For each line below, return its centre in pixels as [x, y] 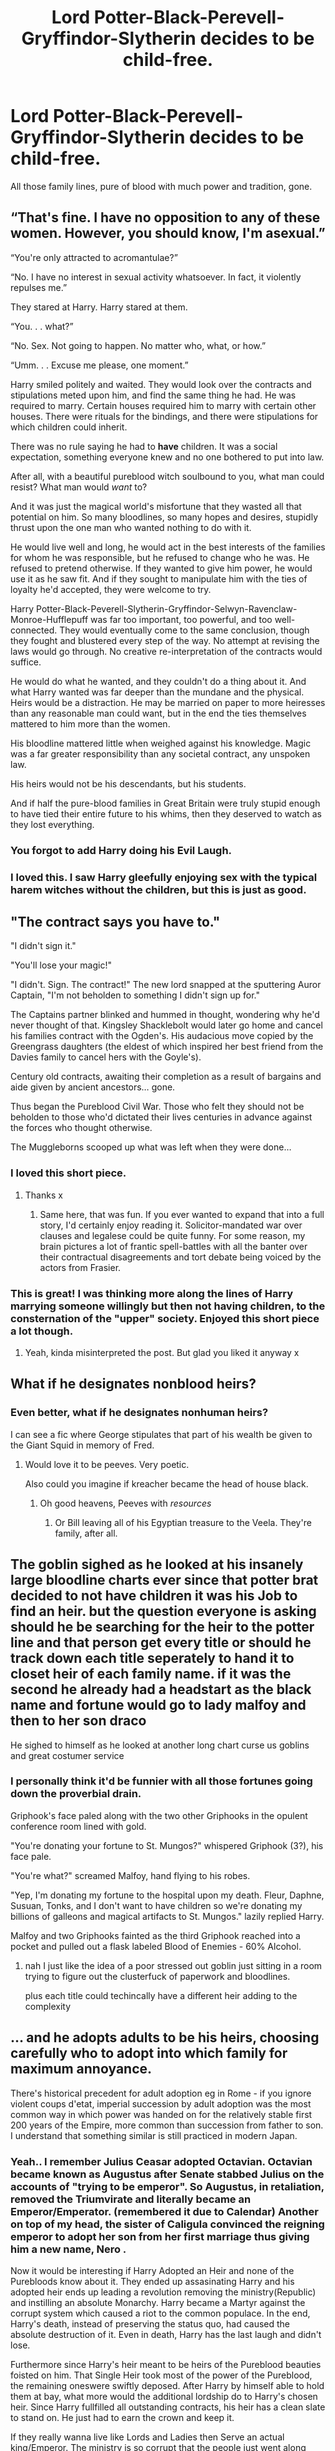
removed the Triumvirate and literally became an [131, 2199]
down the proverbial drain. [76, 1794]
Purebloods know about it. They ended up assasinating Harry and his [152, 2281]
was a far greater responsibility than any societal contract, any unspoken [160, 753]
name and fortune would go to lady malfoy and [158, 1705]
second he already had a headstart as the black [161, 1689]
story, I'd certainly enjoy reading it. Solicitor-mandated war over [171, 1225]
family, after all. [86, 1533]
